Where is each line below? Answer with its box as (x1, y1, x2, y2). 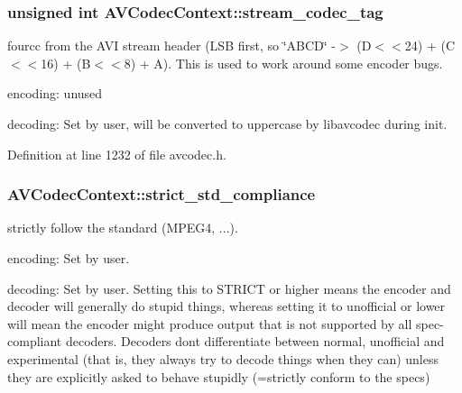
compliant (7, 332, 62, 351)
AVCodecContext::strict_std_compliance (7, 183, 316, 206)
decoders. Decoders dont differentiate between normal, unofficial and (65, 332, 445, 351)
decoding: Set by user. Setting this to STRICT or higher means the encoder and (7, 279, 451, 297)
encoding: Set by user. (7, 249, 130, 267)
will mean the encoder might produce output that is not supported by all (7, 314, 412, 333)
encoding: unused (7, 84, 103, 103)
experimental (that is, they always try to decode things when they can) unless (7, 349, 439, 368)
